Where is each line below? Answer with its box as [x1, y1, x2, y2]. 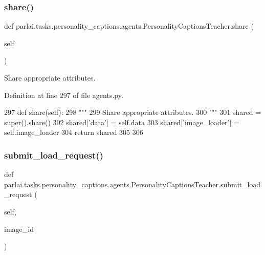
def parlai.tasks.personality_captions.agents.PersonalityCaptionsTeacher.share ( [4, 21, 254, 31]
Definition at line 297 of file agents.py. [4, 89, 123, 100]
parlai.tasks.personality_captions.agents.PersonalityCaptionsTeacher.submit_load [4, 179, 261, 189]
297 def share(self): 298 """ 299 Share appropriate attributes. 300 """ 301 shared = [4, 107, 261, 117]
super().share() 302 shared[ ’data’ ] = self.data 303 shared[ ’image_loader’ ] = [4, 116, 239, 127]
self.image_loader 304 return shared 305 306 [4, 127, 143, 138]
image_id [4, 223, 34, 234]
